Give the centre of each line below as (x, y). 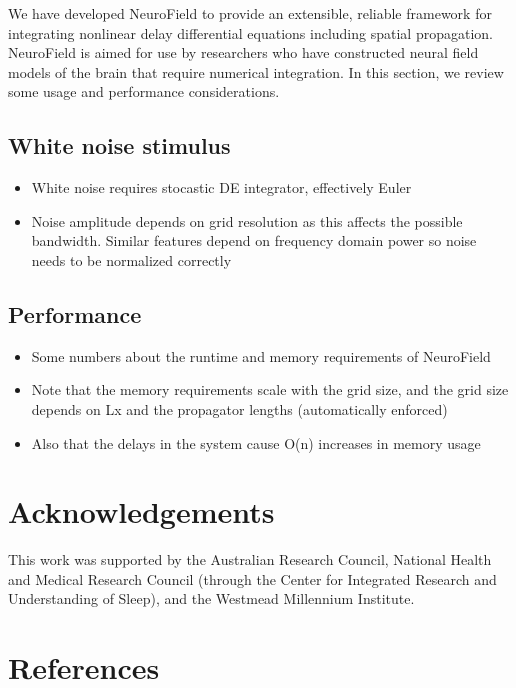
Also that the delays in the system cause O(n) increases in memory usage (256, 442)
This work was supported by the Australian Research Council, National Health (250, 559)
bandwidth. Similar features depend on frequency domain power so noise (254, 240)
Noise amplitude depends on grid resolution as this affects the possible (247, 220)
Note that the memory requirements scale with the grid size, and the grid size (270, 389)
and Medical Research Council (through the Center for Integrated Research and (252, 578)
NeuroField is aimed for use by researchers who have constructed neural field (243, 52)
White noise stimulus (119, 145)
